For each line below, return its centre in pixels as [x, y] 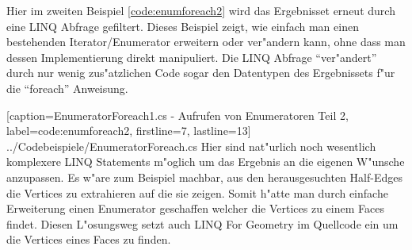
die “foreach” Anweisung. [67, 88]
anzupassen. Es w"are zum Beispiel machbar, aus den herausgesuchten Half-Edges [205, 177]
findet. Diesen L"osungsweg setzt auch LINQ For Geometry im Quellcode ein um [202, 223]
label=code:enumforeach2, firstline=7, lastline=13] [129, 131]
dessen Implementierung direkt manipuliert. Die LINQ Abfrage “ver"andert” [192, 57]
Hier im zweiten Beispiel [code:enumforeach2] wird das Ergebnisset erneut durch [201, 10]
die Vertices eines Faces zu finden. [89, 239]
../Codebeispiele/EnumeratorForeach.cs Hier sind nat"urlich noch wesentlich [191, 146]
